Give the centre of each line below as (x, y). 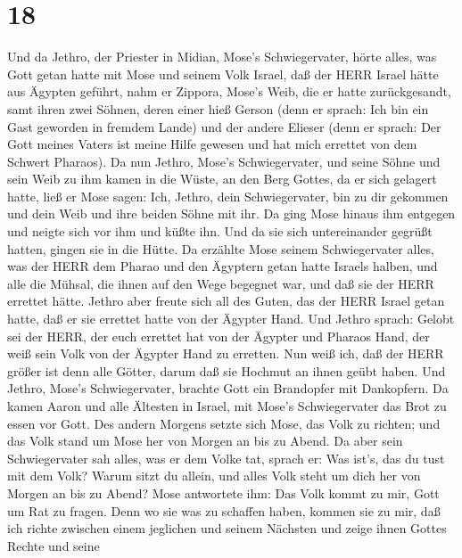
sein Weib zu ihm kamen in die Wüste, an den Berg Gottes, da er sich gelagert (222, 179)
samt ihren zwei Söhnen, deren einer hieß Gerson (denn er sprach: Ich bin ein (218, 108)
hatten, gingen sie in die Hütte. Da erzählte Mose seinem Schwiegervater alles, (221, 248)
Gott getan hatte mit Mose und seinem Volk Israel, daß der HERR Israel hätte (223, 74)
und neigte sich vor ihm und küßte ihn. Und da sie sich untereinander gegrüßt (220, 231)
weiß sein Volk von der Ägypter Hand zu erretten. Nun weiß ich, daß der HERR (226, 353)
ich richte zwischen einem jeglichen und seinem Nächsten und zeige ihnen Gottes (227, 528)
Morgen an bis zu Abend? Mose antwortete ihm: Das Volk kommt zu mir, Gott (223, 492)
